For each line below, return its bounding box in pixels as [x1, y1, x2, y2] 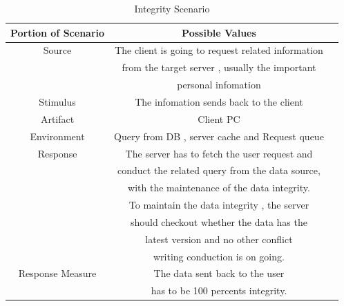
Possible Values [182, 25, 256, 39]
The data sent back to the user [153, 266, 285, 280]
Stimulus [39, 94, 76, 108]
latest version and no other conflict [145, 231, 293, 246]
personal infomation [177, 77, 261, 92]
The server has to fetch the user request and [125, 146, 313, 160]
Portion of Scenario [10, 25, 105, 39]
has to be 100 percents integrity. [151, 283, 287, 298]
